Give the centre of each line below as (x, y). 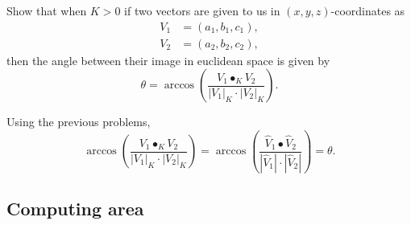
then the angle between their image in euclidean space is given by (168, 60)
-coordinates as (368, 10)
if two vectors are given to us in (202, 10)
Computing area (75, 209)
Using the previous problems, (79, 122)
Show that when (47, 10)
